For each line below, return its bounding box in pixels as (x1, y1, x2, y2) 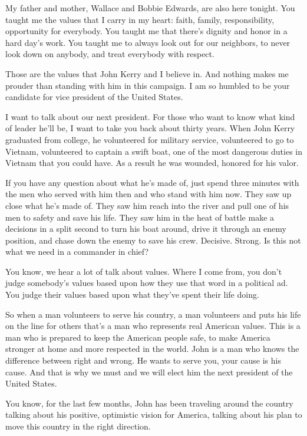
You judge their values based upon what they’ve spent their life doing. (5, 288, 259, 301)
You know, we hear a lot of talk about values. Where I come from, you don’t (5, 265, 282, 277)
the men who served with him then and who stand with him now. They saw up (5, 188, 292, 200)
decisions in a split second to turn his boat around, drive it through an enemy (5, 222, 286, 235)
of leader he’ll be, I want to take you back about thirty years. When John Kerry (5, 122, 295, 134)
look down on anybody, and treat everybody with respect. (5, 48, 214, 60)
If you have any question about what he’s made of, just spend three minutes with (5, 176, 299, 188)
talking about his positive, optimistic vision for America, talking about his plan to (5, 408, 302, 421)
